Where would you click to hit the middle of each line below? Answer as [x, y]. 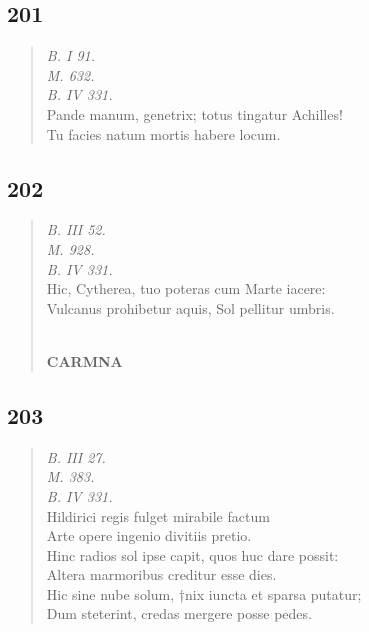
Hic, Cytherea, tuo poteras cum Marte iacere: [186, 288]
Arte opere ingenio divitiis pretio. [149, 535]
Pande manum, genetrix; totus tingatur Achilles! [194, 113]
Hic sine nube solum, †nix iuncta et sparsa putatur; [204, 593]
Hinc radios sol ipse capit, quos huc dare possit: [192, 554]
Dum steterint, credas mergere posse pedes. [179, 613]
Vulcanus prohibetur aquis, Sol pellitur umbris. [190, 307]
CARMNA [84, 360]
